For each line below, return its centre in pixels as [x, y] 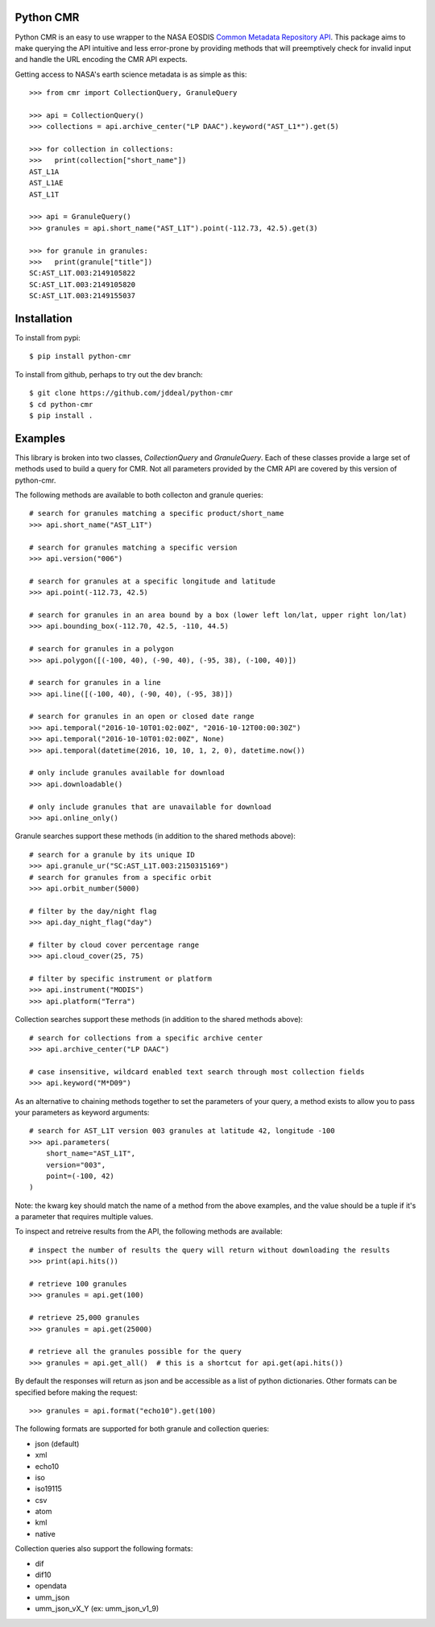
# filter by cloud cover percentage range [114, 944]
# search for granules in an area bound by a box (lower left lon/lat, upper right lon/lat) [218, 615]
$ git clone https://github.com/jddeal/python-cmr [131, 393]
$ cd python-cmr [61, 404]
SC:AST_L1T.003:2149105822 [83, 273]
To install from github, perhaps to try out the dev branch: [109, 374]
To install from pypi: [48, 338]
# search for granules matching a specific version [133, 547]
